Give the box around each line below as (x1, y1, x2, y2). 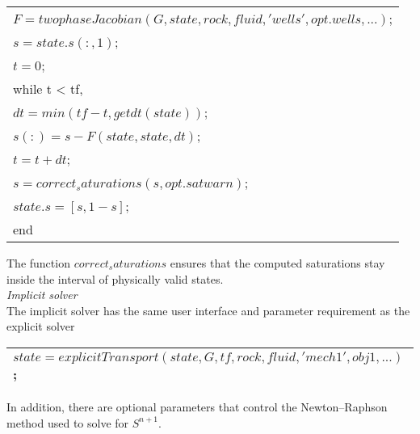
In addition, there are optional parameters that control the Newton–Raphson (6, 398, 388, 415)
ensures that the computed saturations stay (170, 255, 385, 271)
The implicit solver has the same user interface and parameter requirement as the (6, 301, 410, 318)
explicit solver (6, 318, 75, 335)
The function (6, 255, 70, 271)
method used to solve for (6, 414, 129, 431)
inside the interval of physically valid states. (6, 270, 224, 287)
